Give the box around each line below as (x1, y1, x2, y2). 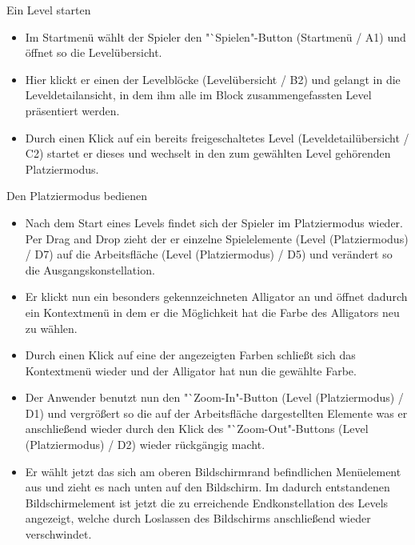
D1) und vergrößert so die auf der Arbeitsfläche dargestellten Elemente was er (25, 404, 408, 421)
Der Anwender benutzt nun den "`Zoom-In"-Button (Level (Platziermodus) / (25, 389, 404, 406)
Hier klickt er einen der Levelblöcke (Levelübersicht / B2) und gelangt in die (25, 70, 401, 87)
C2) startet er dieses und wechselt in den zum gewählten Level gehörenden (25, 145, 391, 162)
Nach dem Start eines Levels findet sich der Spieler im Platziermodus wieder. (25, 214, 403, 230)
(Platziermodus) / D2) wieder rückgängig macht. (25, 436, 265, 453)
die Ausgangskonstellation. (25, 261, 155, 278)
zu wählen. (25, 319, 78, 336)
